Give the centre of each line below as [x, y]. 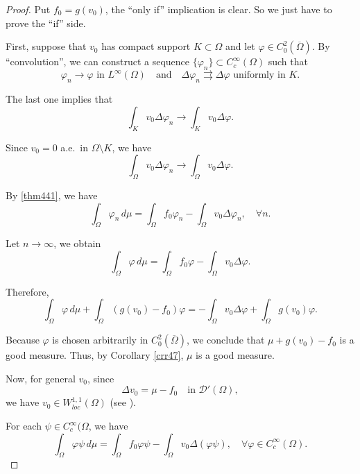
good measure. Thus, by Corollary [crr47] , [95, 355]
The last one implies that [59, 99]
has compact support [146, 46]
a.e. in [75, 147]
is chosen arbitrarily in [100, 340]
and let [240, 46]
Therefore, [27, 291]
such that [288, 61]
